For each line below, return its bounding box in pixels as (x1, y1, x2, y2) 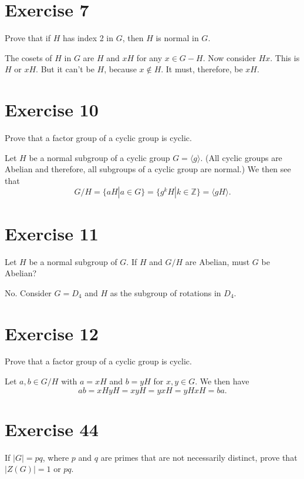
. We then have (195, 375, 249, 387)
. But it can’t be (36, 63, 94, 75)
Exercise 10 (5, 98, 99, 122)
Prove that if (5, 32, 51, 44)
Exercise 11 (5, 221, 99, 245)
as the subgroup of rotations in (110, 286, 221, 299)
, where (42, 451, 69, 463)
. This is (270, 51, 300, 63)
